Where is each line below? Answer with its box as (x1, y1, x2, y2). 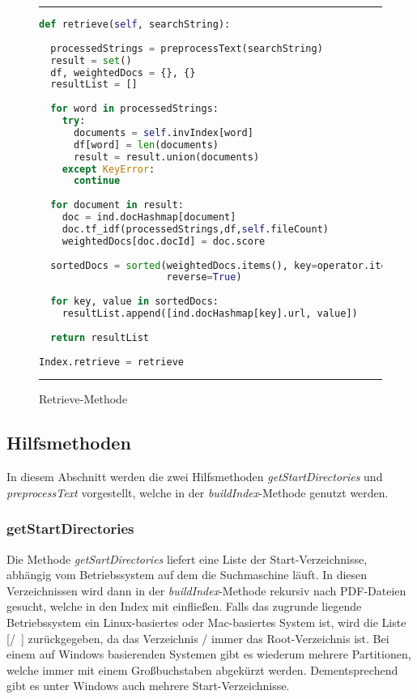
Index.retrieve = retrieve (39, 356, 184, 368)
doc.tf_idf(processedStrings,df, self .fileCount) (62, 223, 329, 235)
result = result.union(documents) (73, 151, 260, 163)
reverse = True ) (166, 271, 242, 283)
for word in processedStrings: (50, 103, 219, 115)
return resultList (50, 331, 150, 343)
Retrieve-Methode (39, 390, 128, 407)
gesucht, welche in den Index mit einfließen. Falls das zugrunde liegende (6, 598, 362, 615)
